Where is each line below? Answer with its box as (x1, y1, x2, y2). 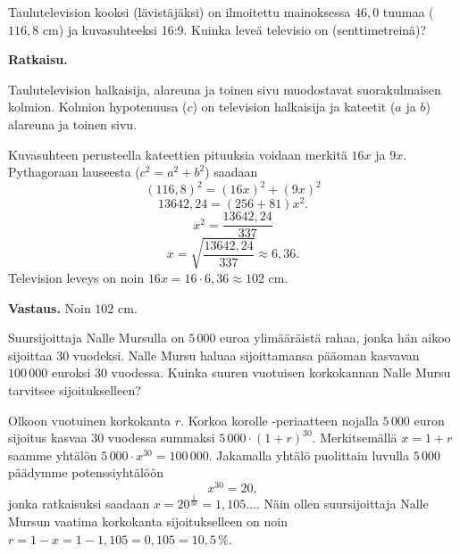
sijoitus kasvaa (8, 428, 88, 447)
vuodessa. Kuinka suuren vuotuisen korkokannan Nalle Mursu (111, 363, 451, 382)
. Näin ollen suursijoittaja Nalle (255, 494, 429, 513)
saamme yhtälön (8, 445, 97, 464)
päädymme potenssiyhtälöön (8, 463, 164, 482)
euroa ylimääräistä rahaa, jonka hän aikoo (220, 328, 451, 347)
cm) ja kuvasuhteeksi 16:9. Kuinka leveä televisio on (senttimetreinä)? (42, 20, 427, 38)
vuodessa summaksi (107, 428, 215, 447)
